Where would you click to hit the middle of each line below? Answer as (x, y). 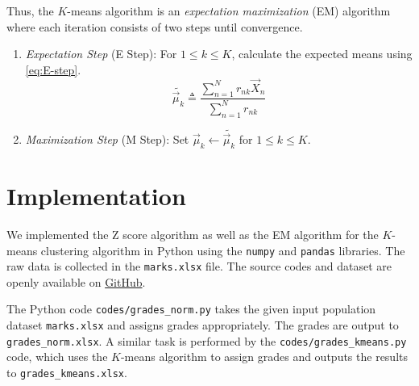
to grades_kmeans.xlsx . (67, 372)
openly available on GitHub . (76, 281)
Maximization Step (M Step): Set (107, 139)
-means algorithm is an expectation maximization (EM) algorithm (229, 10)
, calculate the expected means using (322, 54)
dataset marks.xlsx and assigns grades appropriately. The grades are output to (203, 325)
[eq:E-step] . (53, 69)
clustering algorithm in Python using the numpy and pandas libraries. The (223, 250)
